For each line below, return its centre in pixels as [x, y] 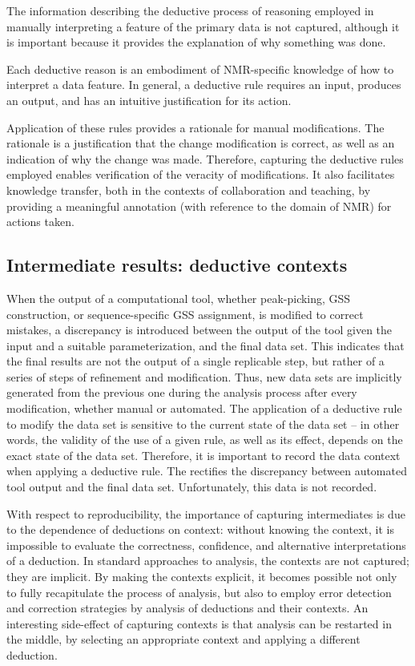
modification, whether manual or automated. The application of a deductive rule [204, 408]
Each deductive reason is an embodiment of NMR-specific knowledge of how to [200, 69]
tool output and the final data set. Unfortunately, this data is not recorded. [192, 487]
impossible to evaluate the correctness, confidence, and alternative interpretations [206, 545]
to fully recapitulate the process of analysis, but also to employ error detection [199, 592]
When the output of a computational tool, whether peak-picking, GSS [179, 298]
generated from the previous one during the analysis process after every [182, 392]
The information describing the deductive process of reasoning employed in [190, 10]
